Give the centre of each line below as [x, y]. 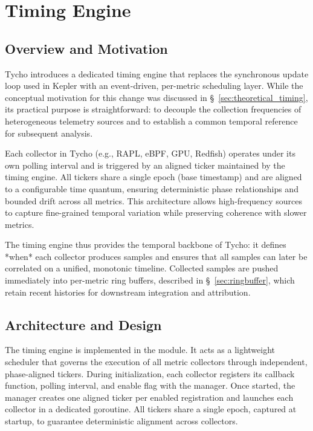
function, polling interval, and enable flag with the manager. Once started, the [150, 385]
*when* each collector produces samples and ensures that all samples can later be [156, 256]
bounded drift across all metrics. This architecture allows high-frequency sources [153, 200]
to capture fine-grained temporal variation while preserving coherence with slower [156, 212]
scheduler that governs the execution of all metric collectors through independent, [156, 362]
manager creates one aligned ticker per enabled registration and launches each [149, 397]
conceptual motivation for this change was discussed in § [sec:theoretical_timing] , [156, 97]
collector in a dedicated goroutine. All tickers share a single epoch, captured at [151, 409]
